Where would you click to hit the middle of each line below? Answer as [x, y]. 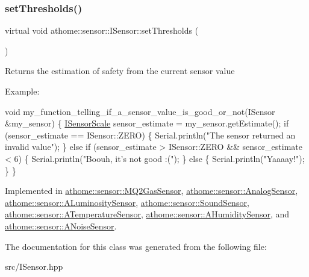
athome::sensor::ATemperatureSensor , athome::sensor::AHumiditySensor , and [147, 214]
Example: [22, 91]
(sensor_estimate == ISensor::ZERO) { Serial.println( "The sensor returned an [150, 135]
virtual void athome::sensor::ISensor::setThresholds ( [102, 30]
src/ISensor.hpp [34, 266]
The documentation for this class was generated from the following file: [136, 246]
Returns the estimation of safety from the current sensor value [120, 71]
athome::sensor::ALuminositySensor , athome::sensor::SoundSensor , [127, 202]
